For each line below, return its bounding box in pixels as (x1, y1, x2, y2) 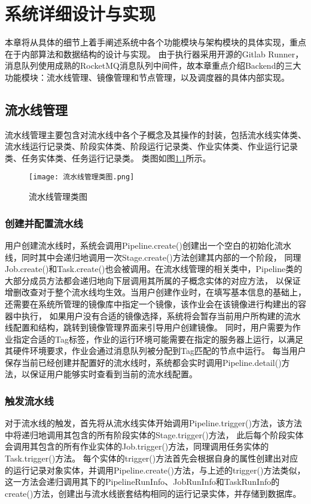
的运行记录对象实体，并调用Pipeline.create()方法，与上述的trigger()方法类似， (5, 463, 306, 476)
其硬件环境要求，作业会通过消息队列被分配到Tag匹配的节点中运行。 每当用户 (5, 344, 306, 357)
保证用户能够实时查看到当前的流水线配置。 (29, 368, 197, 380)
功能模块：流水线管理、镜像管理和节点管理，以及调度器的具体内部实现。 (5, 71, 289, 83)
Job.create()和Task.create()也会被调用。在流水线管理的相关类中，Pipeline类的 (5, 262, 303, 275)
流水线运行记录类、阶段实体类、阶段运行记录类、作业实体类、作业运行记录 (5, 140, 298, 152)
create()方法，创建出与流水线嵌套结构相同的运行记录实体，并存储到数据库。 (5, 487, 301, 499)
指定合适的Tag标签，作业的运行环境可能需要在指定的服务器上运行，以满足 (13, 332, 303, 345)
